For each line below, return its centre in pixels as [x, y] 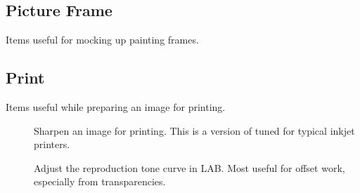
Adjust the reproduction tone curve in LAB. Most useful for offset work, [189, 167]
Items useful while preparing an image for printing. [116, 107]
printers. [52, 144]
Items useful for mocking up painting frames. [102, 40]
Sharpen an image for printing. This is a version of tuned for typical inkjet [194, 130]
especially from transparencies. [100, 181]
